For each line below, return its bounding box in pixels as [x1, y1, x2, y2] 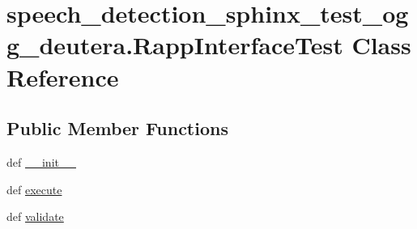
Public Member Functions [6, 116, 228, 141]
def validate [6, 208, 64, 225]
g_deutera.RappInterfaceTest [6, 28, 343, 61]
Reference [6, 60, 119, 93]
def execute [6, 180, 62, 197]
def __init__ [6, 153, 76, 170]
